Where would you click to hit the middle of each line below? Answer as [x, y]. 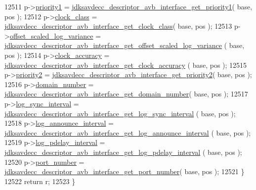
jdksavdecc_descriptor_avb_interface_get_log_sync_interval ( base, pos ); [120, 113]
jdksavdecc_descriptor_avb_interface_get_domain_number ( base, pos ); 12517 [126, 94]
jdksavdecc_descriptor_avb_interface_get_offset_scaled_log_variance [113, 45]
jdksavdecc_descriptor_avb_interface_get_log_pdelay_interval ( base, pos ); [123, 152]
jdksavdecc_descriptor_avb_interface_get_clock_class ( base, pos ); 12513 [118, 26]
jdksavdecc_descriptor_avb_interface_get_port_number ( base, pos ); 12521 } [125, 171]
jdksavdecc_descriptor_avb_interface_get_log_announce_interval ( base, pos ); [128, 132]
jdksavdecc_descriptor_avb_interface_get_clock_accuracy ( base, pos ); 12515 [126, 65]
